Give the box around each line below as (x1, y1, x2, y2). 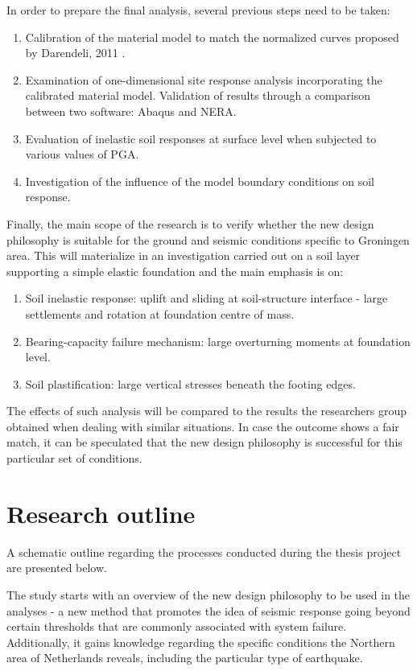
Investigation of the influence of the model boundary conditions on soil (25, 172, 374, 189)
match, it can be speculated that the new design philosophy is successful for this (6, 434, 403, 451)
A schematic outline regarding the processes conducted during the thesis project (6, 543, 402, 560)
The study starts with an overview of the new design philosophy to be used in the (6, 586, 411, 603)
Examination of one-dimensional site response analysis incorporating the (25, 71, 382, 88)
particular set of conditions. (6, 450, 142, 467)
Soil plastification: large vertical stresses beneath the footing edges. (25, 375, 356, 392)
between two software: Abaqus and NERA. (25, 102, 237, 119)
